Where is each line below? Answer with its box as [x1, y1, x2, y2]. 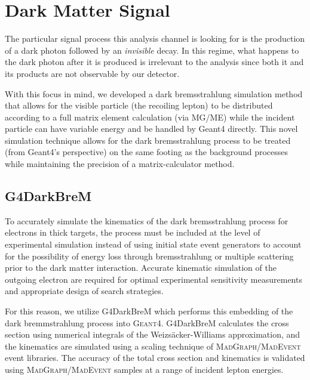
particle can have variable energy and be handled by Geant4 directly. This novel [5, 122, 298, 135]
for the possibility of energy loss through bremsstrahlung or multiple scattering [5, 249, 294, 262]
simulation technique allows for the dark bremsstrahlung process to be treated [5, 134, 291, 146]
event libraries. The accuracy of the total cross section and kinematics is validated [5, 351, 305, 364]
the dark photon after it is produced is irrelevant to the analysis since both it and [5, 55, 304, 68]
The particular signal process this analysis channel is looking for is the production [5, 32, 305, 45]
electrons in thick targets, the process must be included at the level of [5, 226, 260, 239]
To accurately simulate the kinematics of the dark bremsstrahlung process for [5, 214, 288, 227]
